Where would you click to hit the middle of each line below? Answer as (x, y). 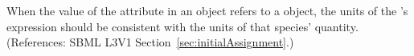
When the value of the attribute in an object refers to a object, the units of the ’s (207, 10)
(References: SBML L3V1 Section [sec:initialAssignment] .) (150, 42)
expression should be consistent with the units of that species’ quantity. (182, 26)
